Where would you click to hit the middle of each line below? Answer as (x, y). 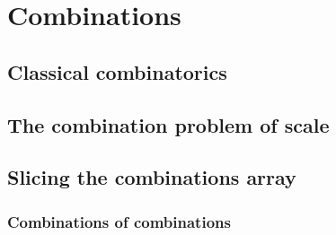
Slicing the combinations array (152, 177)
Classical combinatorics (117, 71)
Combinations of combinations (119, 221)
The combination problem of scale (168, 124)
